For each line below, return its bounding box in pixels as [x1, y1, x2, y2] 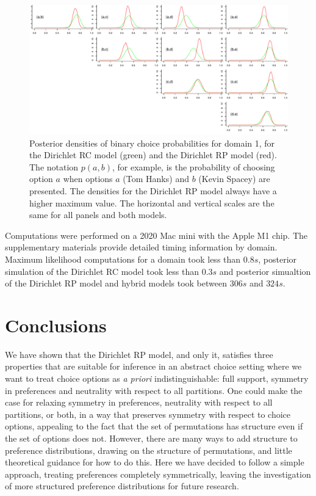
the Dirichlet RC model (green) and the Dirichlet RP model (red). [29, 148, 277, 161]
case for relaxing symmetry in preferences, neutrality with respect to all [5, 396, 273, 409]
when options [63, 172, 113, 185]
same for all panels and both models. [29, 208, 167, 221]
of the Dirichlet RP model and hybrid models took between [5, 277, 227, 290]
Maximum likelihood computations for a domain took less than [5, 252, 241, 265]
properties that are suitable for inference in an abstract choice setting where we [5, 360, 302, 373]
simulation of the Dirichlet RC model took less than [5, 264, 199, 277]
